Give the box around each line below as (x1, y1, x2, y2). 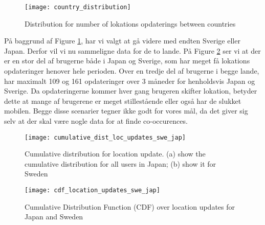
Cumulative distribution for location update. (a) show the (25, 148, 206, 159)
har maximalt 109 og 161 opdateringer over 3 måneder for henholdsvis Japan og (4, 75, 255, 86)
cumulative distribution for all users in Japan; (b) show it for (25, 158, 216, 169)
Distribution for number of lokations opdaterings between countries (25, 18, 236, 29)
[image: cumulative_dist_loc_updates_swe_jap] (25, 133, 186, 141)
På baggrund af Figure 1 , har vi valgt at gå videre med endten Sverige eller (4, 35, 240, 46)
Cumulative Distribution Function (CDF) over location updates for (25, 201, 235, 212)
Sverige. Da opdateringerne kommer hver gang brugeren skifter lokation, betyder (4, 85, 257, 96)
